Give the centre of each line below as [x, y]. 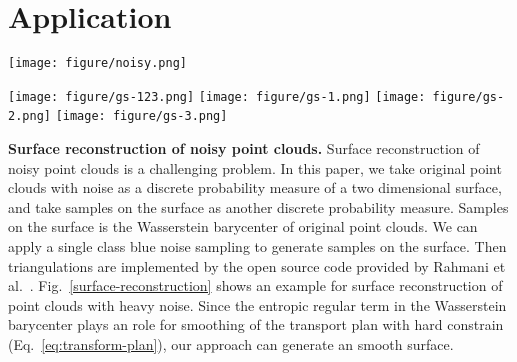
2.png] [29, 116]
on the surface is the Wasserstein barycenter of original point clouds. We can [243, 226]
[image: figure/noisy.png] [97, 63]
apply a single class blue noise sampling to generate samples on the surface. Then [257, 246]
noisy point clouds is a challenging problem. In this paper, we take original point [255, 167]
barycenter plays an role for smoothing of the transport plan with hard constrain [256, 324]
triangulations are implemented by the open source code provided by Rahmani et [257, 265]
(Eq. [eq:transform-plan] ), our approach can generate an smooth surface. [231, 344]
